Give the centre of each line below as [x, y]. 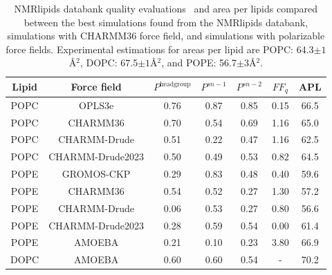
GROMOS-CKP [96, 174]
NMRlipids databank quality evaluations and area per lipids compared [166, 8]
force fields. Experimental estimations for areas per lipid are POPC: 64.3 [160, 49]
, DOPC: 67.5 [109, 63]
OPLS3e [96, 105]
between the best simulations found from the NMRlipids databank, [166, 22]
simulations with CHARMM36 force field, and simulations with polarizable [166, 36]
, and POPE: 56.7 [199, 63]
